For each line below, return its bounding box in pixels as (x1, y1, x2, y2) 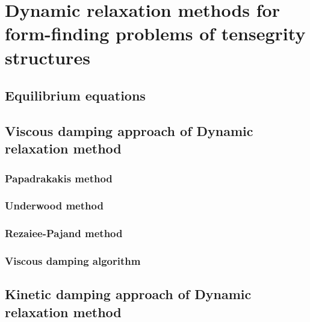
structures (5, 45, 90, 69)
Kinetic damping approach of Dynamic (5, 285, 252, 303)
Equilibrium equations (5, 86, 146, 105)
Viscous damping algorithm (5, 253, 141, 268)
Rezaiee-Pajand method (5, 226, 123, 241)
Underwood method (5, 198, 104, 213)
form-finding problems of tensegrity (5, 21, 306, 46)
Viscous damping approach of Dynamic (5, 121, 253, 140)
